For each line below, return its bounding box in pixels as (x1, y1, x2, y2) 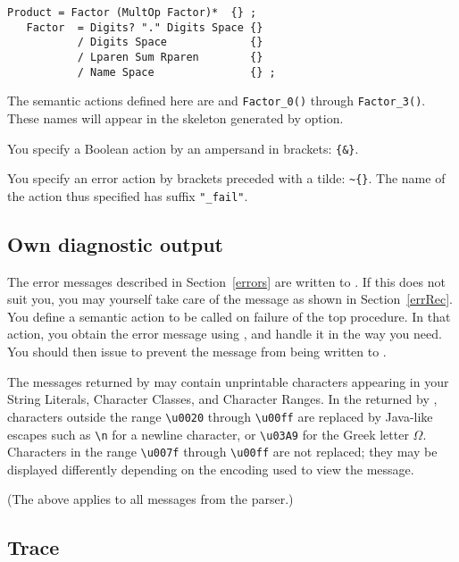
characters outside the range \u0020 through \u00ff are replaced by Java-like (7, 407, 433, 425)
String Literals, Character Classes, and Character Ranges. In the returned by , (7, 390, 438, 408)
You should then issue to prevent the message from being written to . (7, 342, 387, 361)
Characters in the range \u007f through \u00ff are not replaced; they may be (7, 442, 438, 461)
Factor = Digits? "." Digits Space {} (26, 21, 263, 34)
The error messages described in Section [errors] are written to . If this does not (7, 272, 446, 290)
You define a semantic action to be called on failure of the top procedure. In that (7, 306, 451, 325)
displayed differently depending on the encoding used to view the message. (7, 459, 414, 478)
